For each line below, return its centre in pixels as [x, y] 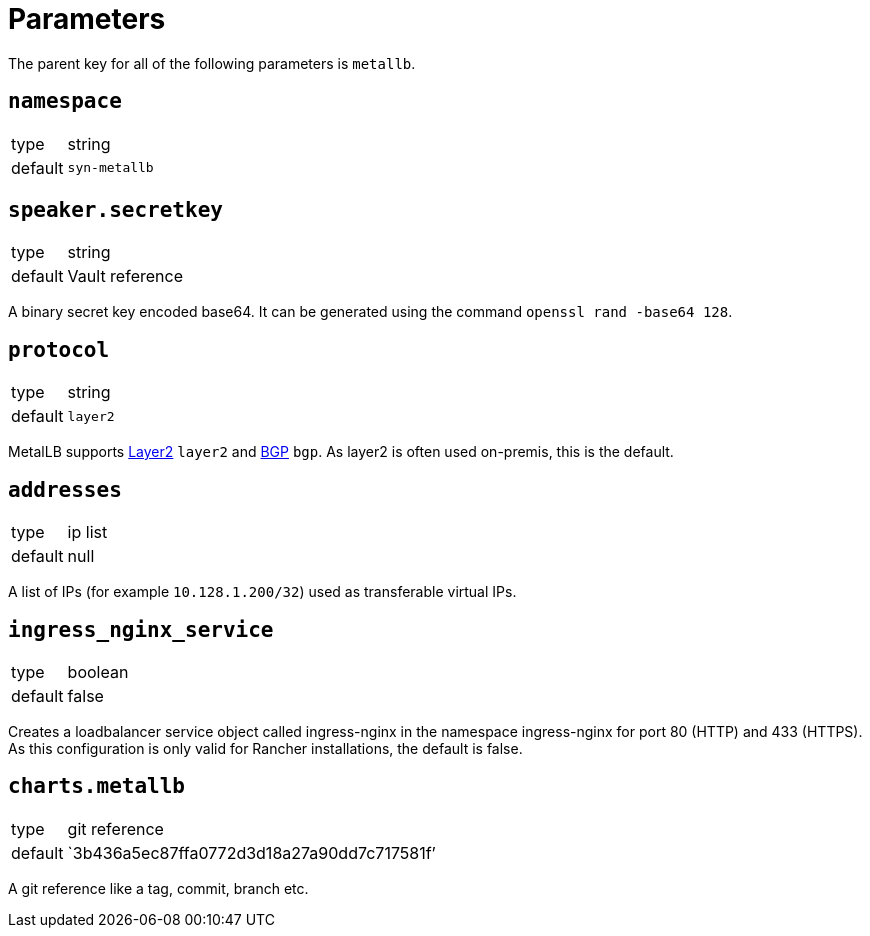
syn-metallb [110, 168]
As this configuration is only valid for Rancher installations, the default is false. [265, 748]
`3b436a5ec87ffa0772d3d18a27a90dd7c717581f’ [251, 852]
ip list [87, 532]
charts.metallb [97, 786]
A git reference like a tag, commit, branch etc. [158, 888]
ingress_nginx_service [141, 629]
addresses [65, 489]
